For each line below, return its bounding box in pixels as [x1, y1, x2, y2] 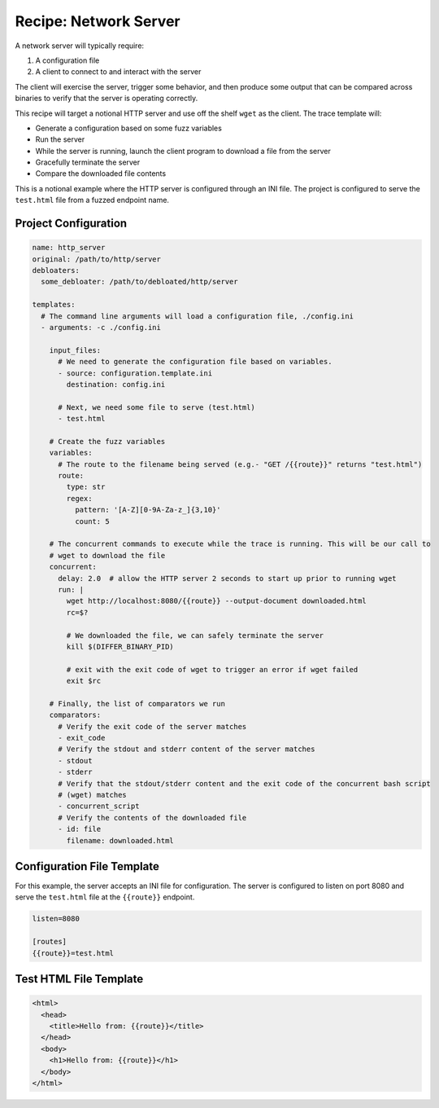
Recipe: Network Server [15, 12, 180, 30]
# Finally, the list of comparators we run [49, 699, 225, 708]
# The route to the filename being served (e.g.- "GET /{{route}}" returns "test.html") [58, 459, 423, 468]
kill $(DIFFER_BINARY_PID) [66, 642, 174, 651]
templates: [32, 300, 76, 310]
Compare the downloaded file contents [35, 169, 167, 178]
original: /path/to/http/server [32, 254, 162, 264]
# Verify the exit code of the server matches [58, 722, 247, 731]
